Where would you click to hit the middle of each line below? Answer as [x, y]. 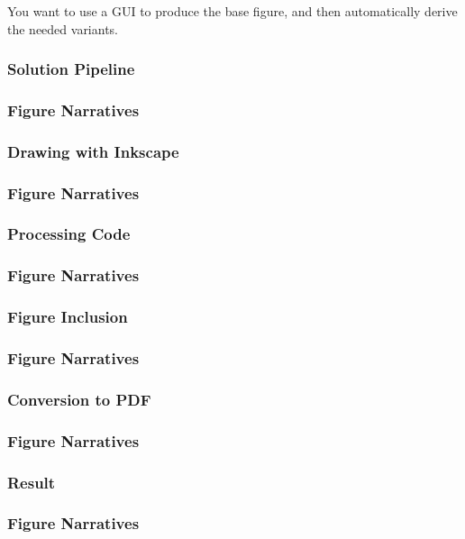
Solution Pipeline [71, 69]
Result [32, 482]
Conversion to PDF [79, 399]
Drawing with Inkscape [93, 151]
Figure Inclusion [68, 317]
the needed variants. [63, 28]
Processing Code [69, 234]
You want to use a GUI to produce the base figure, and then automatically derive [232, 11]
